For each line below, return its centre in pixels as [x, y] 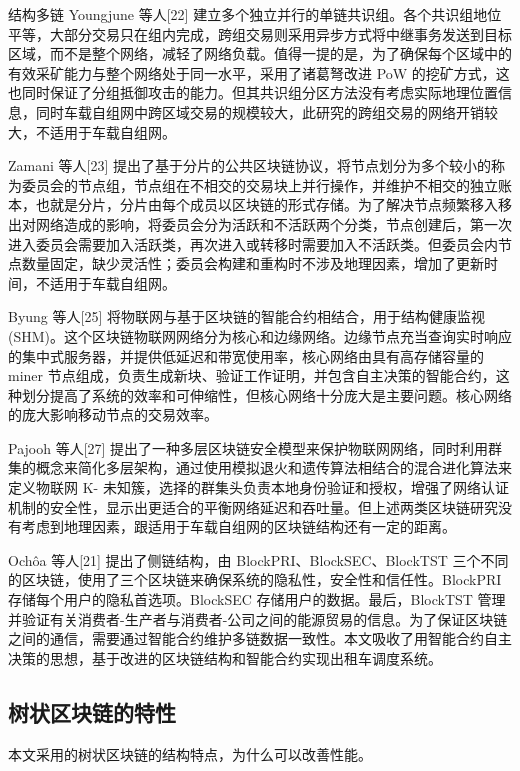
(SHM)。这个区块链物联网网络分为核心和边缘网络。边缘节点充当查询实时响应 [260, 335]
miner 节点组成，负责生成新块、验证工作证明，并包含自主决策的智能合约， [252, 375]
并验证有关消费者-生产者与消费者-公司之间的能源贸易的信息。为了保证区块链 [258, 618]
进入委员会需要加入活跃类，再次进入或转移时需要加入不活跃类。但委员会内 [253, 243]
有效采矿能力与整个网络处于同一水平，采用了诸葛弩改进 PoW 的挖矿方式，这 [259, 72]
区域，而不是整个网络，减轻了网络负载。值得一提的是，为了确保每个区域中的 [260, 53]
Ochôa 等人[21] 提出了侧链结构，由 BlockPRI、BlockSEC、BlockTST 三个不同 [258, 559]
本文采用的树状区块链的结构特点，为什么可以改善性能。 [190, 753]
